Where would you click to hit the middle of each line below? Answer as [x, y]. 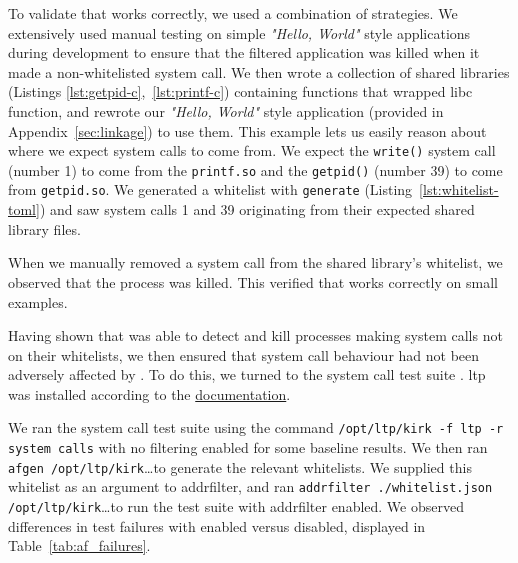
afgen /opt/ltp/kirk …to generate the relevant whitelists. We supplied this [240, 466]
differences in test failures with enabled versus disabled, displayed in [217, 525]
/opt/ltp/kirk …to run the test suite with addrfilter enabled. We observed [236, 506]
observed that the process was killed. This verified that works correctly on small [253, 281]
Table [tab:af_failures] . [79, 545]
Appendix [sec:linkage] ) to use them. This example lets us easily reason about [247, 130]
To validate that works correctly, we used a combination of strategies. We [233, 13]
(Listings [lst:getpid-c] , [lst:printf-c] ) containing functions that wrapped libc [240, 91]
